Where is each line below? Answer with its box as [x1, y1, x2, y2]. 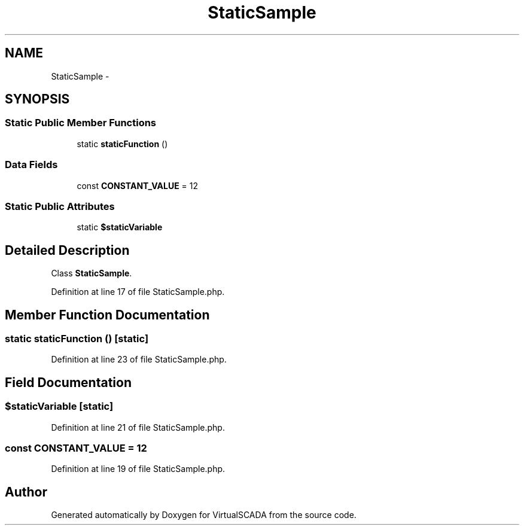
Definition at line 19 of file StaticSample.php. [51, 464, 226, 474]
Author [5, 484, 47, 499]
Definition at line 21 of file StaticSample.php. [51, 422, 225, 432]
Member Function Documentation [5, 307, 210, 322]
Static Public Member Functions [5, 117, 157, 129]
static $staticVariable [77, 222, 163, 233]
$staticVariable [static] [5, 400, 114, 413]
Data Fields [5, 159, 58, 171]
